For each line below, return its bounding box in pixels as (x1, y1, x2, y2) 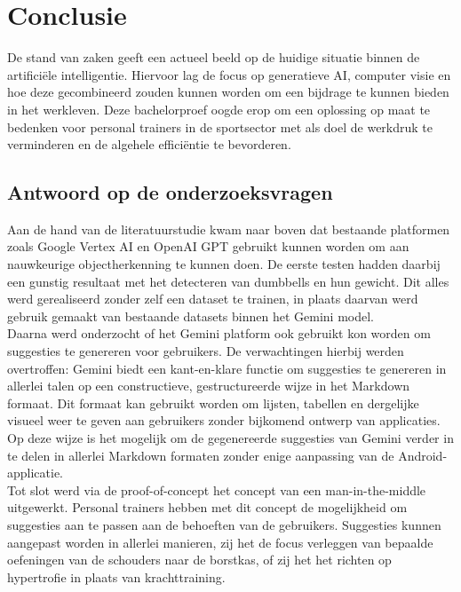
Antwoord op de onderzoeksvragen (7, 178, 333, 206)
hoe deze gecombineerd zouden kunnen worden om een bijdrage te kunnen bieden (7, 83, 449, 101)
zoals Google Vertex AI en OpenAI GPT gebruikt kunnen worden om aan (7, 237, 409, 256)
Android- (398, 446, 448, 464)
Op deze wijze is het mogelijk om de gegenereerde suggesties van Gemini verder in (7, 429, 454, 447)
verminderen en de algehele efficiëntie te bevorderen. (7, 135, 291, 154)
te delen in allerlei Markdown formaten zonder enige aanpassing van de (7, 446, 394, 464)
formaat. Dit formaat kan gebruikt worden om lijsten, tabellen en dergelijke (7, 393, 419, 412)
